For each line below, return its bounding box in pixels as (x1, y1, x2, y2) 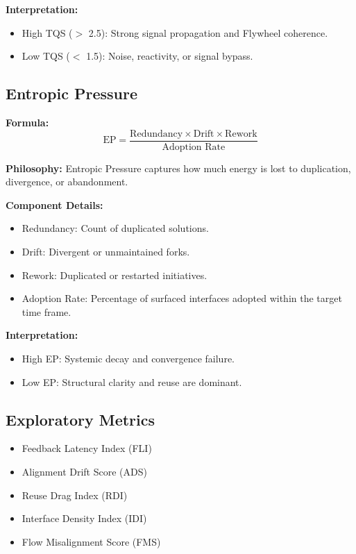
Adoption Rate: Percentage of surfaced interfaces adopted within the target (22, 291, 342, 305)
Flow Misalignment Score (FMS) (22, 534, 161, 548)
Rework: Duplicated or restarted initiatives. (22, 267, 207, 282)
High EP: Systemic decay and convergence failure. (22, 351, 235, 365)
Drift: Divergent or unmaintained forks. (22, 244, 190, 259)
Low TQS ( (22, 49, 70, 63)
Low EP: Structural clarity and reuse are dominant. (22, 374, 242, 389)
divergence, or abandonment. (6, 174, 128, 189)
